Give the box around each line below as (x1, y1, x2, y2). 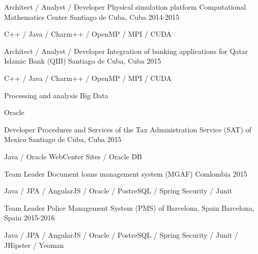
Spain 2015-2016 (4, 212, 55, 223)
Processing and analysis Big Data (4, 90, 108, 100)
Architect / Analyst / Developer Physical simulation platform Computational (4, 2, 246, 12)
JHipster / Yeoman (4, 239, 64, 250)
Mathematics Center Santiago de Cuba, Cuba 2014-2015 (4, 11, 180, 22)
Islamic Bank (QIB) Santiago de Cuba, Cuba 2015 (4, 55, 161, 66)
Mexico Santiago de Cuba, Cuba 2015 (4, 134, 122, 145)
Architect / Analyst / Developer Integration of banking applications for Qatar (4, 45, 248, 56)
